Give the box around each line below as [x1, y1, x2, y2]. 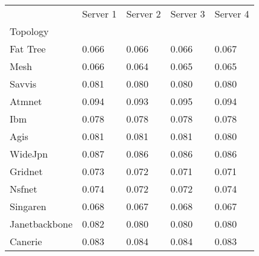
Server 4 [214, 7, 249, 21]
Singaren [10, 199, 47, 213]
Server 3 [170, 7, 205, 21]
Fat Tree [10, 42, 46, 56]
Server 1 [82, 7, 117, 21]
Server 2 [126, 7, 161, 21]
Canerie [10, 234, 42, 248]
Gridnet [10, 164, 43, 178]
